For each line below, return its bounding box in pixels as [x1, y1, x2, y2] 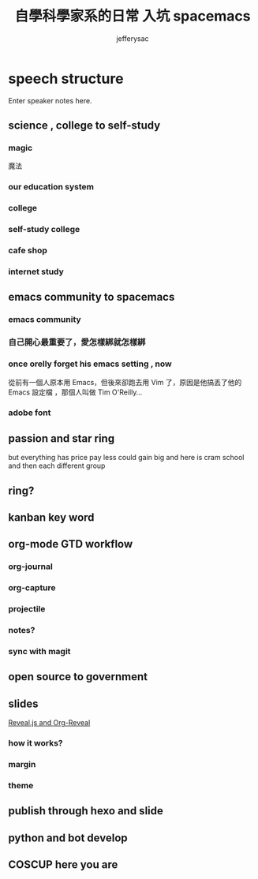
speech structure [8, 69, 124, 88]
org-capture [8, 582, 57, 593]
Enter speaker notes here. [8, 95, 92, 105]
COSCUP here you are [8, 858, 118, 872]
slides [8, 697, 39, 710]
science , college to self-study [8, 119, 161, 133]
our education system [8, 181, 95, 193]
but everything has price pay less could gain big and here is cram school [8, 453, 245, 462]
